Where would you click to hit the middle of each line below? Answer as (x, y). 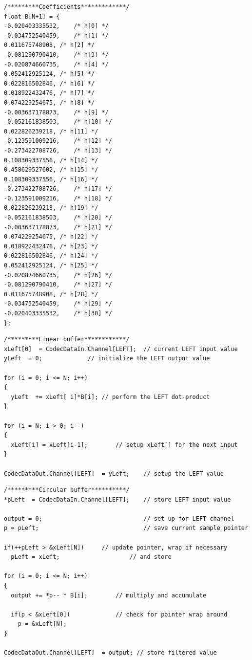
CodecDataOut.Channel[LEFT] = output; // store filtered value (110, 653)
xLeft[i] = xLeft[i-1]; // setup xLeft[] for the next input (124, 445)
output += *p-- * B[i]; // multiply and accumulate (109, 595)
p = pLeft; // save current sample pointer (126, 528)
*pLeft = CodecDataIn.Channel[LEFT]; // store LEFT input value (117, 499)
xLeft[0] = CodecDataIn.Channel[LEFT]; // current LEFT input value (121, 349)
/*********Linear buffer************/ (67, 340)
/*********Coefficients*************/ (67, 7)
